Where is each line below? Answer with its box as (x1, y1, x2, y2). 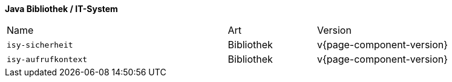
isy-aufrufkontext (7, 54, 88, 64)
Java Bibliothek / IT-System (5, 4, 118, 14)
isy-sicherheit (7, 40, 73, 49)
